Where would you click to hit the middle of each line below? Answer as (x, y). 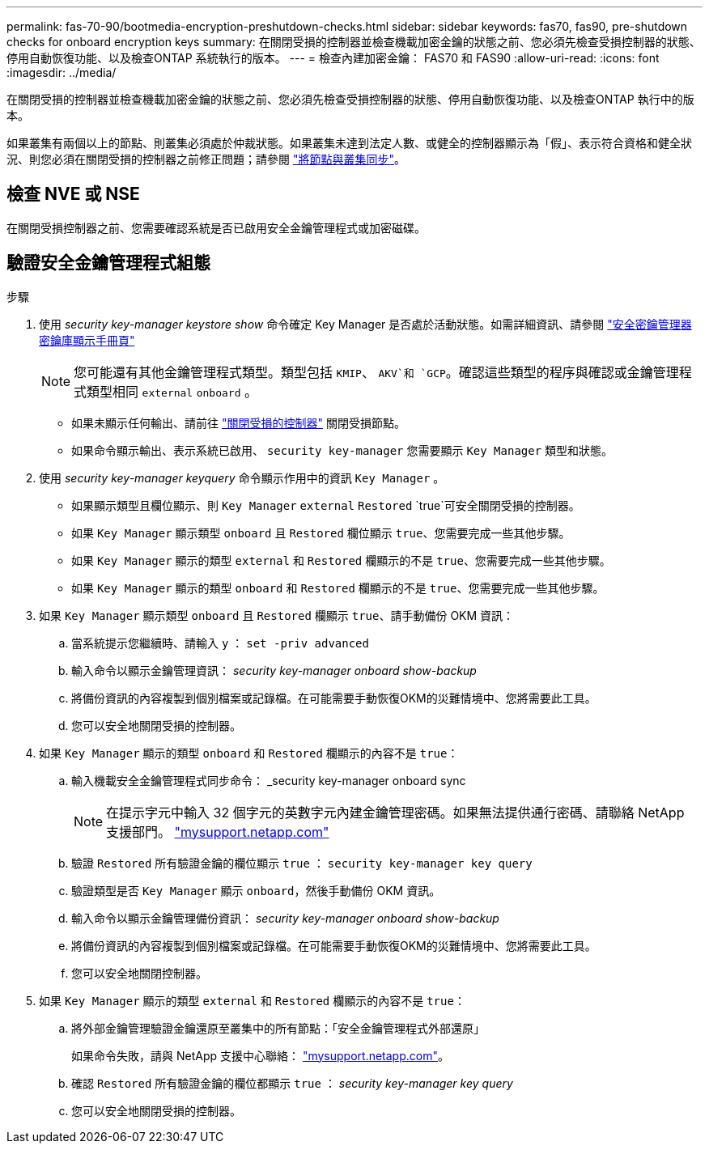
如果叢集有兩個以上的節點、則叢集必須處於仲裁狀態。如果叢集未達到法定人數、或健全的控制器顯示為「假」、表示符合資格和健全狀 (349, 143)
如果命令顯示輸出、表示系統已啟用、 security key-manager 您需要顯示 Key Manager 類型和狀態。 (342, 450)
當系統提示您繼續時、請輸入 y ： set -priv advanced (220, 643)
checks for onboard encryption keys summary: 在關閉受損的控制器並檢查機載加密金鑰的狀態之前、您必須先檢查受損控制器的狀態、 (354, 42)
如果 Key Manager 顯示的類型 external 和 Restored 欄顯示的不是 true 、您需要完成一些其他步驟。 (341, 560)
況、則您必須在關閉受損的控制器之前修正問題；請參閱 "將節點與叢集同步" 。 (206, 159)
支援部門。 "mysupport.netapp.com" (218, 832)
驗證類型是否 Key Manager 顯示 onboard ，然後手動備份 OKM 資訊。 (256, 890)
